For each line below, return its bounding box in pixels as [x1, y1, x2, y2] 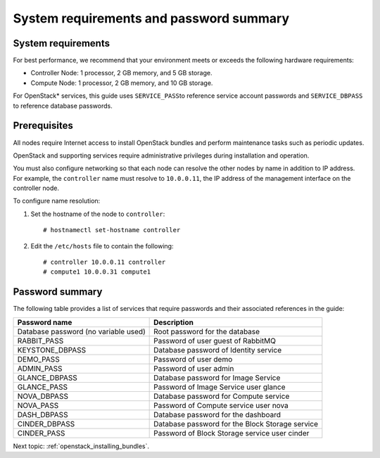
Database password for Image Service [153, 373, 281, 383]
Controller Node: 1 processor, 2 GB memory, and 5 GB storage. [30, 69, 213, 77]
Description [153, 317, 194, 327]
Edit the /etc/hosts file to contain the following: [30, 241, 174, 250]
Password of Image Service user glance [153, 382, 286, 392]
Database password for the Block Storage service [153, 419, 318, 428]
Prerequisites [13, 120, 73, 132]
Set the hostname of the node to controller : [30, 210, 165, 218]
